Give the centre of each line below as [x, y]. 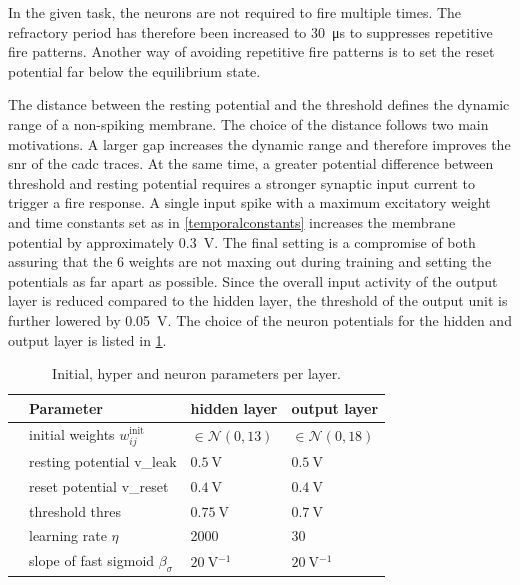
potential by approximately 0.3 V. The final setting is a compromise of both [242, 241]
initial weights [72, 433]
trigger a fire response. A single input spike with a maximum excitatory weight [249, 202]
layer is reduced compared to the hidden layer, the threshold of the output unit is [258, 300]
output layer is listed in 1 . [87, 339]
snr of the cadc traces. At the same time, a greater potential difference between [251, 163]
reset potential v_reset [99, 485]
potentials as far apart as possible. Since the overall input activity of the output [253, 280]
